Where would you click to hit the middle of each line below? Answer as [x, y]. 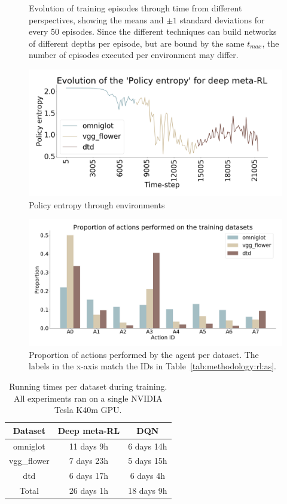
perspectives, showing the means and [96, 19]
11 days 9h [89, 446]
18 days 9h [148, 491]
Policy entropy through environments [97, 204]
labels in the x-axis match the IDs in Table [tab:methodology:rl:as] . [152, 366]
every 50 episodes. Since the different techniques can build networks [153, 31]
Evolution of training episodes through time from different [135, 8]
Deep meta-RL [89, 430]
